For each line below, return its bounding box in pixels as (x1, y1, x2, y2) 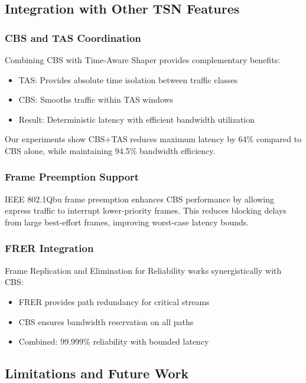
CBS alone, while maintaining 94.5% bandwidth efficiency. (5, 144, 216, 156)
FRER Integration (5, 241, 94, 256)
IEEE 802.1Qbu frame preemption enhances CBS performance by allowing (5, 192, 275, 205)
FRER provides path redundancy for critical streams (18, 295, 210, 307)
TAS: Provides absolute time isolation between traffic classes (18, 73, 238, 86)
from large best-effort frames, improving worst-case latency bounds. (5, 215, 249, 228)
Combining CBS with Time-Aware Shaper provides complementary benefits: (5, 54, 281, 66)
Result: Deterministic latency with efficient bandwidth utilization (18, 113, 255, 125)
